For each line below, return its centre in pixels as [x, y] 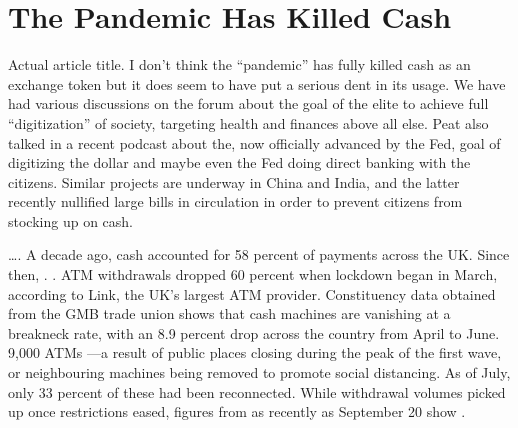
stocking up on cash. [70, 220]
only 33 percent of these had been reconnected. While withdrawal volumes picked [257, 391]
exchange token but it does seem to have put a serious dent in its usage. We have [257, 83]
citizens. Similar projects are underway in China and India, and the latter [234, 181]
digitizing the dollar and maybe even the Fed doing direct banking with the [239, 162]
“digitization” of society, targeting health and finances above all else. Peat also [248, 122]
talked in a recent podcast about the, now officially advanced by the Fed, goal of [254, 142]
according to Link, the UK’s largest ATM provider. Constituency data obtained [252, 293]
